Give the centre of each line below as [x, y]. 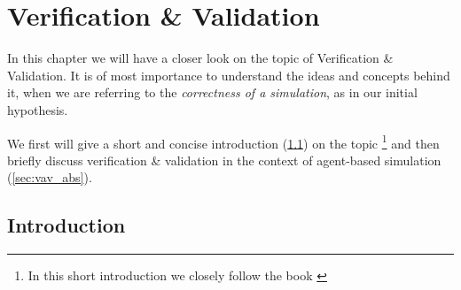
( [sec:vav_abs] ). [50, 177]
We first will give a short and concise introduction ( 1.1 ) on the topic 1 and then [223, 141]
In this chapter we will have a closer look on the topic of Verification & [200, 58]
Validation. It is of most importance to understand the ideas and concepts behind [229, 75]
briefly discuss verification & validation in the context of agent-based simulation [224, 160]
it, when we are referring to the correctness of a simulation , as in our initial [212, 92]
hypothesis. [38, 109]
